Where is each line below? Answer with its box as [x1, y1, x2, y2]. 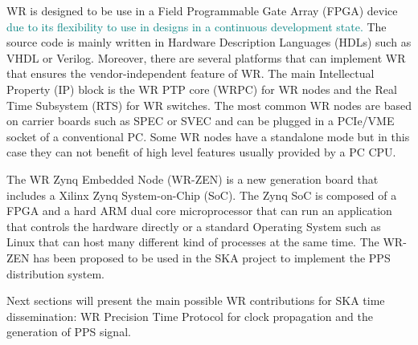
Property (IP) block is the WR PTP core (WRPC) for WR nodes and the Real [6, 80, 397, 97]
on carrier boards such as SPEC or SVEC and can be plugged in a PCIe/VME [6, 112, 395, 129]
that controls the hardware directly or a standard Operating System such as [6, 217, 381, 234]
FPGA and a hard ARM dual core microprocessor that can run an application [6, 202, 392, 219]
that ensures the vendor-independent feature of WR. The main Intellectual [6, 65, 375, 82]
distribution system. [6, 265, 105, 282]
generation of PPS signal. [6, 323, 131, 340]
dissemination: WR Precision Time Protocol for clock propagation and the [6, 307, 373, 324]
